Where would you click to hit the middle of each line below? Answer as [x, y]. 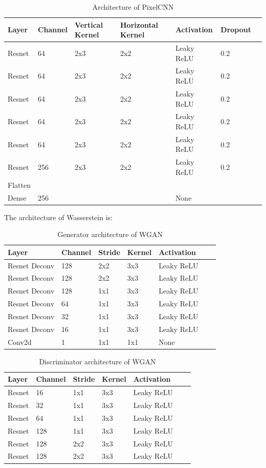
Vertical [89, 24]
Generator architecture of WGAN [110, 234]
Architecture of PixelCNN [133, 7]
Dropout [236, 30]
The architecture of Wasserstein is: [58, 217]
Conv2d [20, 342]
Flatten [19, 184]
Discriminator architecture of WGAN [97, 361]
